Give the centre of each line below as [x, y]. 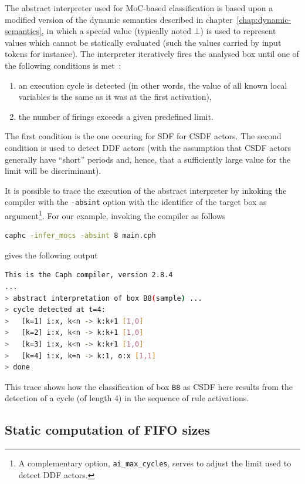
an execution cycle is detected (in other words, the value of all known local [153, 85]
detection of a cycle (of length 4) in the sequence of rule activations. [127, 398]
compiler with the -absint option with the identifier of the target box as [136, 202]
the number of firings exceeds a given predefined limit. [116, 116]
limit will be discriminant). [53, 171]
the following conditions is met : [63, 65]
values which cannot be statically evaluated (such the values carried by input [143, 42]
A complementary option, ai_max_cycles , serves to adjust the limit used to [155, 463]
